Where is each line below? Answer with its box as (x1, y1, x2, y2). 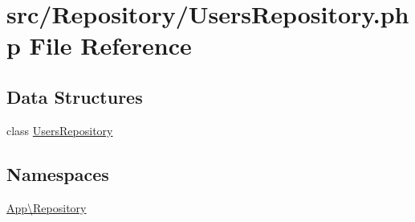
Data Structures (6, 84, 143, 109)
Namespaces (6, 161, 109, 186)
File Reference (29, 29, 192, 62)
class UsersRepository (6, 121, 113, 138)
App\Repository (6, 199, 87, 216)
